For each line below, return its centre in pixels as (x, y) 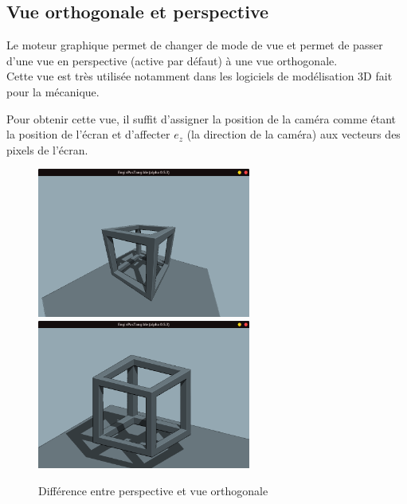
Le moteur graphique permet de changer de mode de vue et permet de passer (195, 45)
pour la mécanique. (53, 91)
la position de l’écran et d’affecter (88, 134)
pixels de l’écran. (47, 149)
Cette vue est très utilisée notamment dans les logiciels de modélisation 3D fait (200, 76)
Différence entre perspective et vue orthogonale (153, 490)
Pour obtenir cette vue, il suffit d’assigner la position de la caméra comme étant (202, 118)
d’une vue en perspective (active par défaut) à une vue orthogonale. (172, 60)
